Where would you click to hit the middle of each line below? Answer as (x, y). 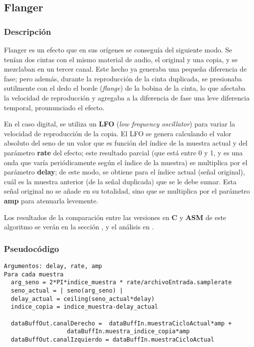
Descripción (28, 31)
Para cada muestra (34, 274)
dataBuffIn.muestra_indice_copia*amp (128, 332)
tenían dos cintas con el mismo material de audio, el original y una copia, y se (121, 59)
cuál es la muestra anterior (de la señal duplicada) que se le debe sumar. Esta (120, 181)
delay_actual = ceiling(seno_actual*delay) (83, 299)
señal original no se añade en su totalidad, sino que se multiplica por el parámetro (127, 191)
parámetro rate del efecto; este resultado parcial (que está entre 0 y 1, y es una (123, 152)
